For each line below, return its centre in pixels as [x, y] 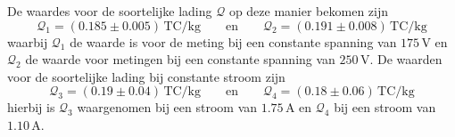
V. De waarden [401, 59]
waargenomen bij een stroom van [167, 107]
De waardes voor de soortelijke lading [110, 11]
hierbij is [31, 107]
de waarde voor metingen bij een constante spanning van [180, 59]
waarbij [28, 41]
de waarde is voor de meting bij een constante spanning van [233, 41]
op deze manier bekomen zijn [309, 11]
